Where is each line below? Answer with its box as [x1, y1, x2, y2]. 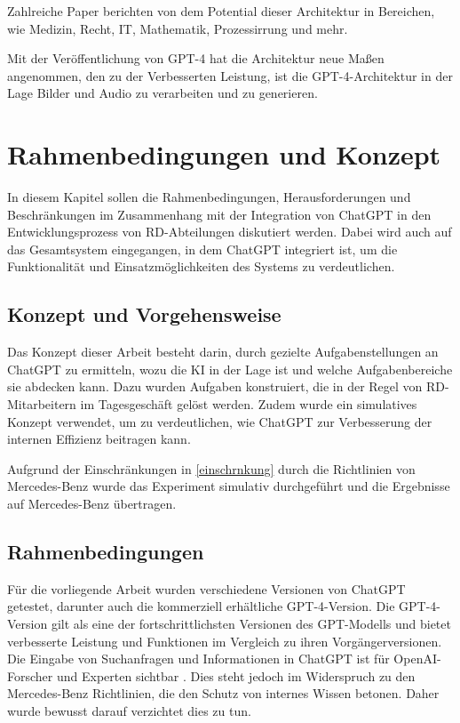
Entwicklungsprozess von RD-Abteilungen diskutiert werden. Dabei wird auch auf [7, 222, 452, 241]
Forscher [7, 666, 53, 685]
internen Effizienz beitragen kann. [7, 430, 191, 448]
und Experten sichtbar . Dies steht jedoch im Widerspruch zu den [56, 666, 416, 685]
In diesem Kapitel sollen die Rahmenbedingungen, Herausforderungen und [7, 188, 411, 206]
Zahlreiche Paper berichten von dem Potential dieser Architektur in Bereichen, [7, 2, 435, 20]
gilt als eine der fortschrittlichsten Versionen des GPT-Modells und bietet [51, 615, 451, 632]
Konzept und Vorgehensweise [7, 301, 282, 328]
